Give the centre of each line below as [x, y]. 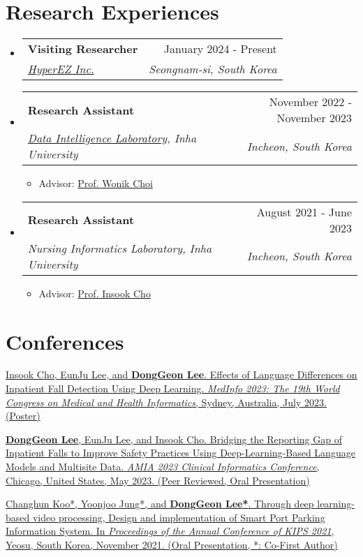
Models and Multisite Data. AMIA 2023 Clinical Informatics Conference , [163, 466]
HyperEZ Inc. [61, 69]
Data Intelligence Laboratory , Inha [112, 138]
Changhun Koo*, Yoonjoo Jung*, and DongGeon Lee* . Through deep [160, 504]
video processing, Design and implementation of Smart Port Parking [179, 517]
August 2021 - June [304, 211]
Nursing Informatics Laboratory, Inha [120, 248]
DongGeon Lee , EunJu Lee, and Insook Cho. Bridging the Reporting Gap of [174, 439]
